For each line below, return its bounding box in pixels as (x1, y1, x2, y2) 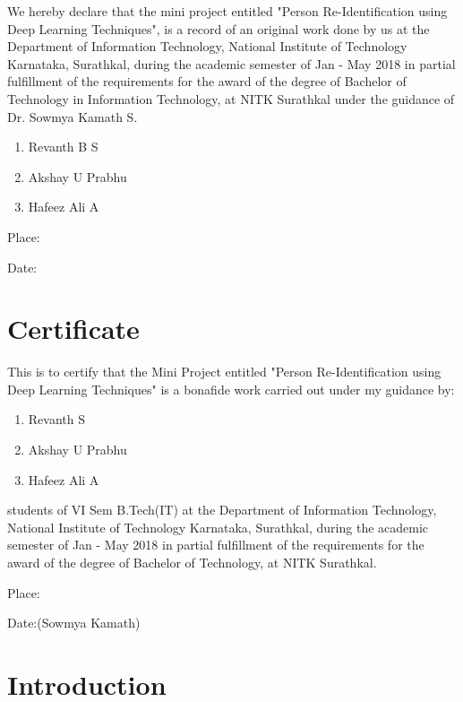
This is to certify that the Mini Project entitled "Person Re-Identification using (7, 362, 442, 381)
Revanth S (28, 410, 85, 429)
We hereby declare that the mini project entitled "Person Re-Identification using (7, 2, 448, 20)
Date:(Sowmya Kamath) (7, 613, 141, 632)
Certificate (7, 310, 140, 347)
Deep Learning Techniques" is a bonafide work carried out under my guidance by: (7, 379, 455, 398)
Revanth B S (28, 137, 99, 156)
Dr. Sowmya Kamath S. (7, 107, 138, 126)
